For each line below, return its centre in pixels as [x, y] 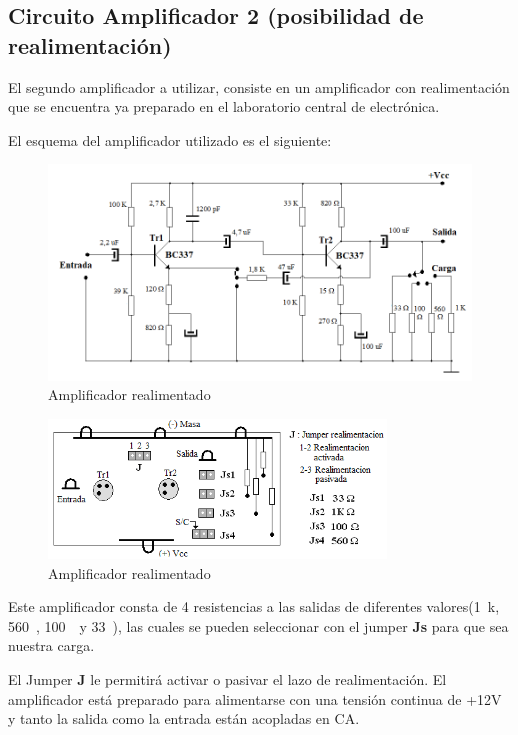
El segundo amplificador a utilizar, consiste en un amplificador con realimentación [259, 86]
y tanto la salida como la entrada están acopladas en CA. [184, 718]
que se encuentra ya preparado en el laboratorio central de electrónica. [224, 106]
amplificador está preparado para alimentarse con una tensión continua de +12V [255, 698]
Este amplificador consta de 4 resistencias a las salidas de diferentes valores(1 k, [254, 606]
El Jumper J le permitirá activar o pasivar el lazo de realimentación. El [227, 678]
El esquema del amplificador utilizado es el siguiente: [170, 139]
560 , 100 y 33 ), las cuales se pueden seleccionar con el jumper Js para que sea [258, 625]
